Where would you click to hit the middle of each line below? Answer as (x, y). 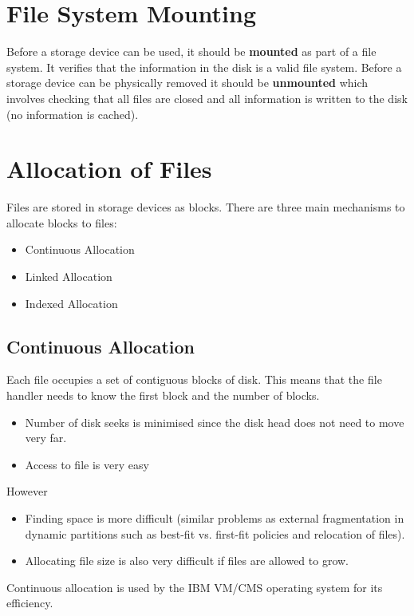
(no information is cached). (73, 114)
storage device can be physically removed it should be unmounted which (187, 83)
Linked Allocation (69, 276)
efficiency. (30, 603)
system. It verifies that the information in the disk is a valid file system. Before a (204, 67)
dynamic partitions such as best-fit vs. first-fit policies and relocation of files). (215, 533)
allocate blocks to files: (62, 222)
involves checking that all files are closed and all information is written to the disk (207, 98)
